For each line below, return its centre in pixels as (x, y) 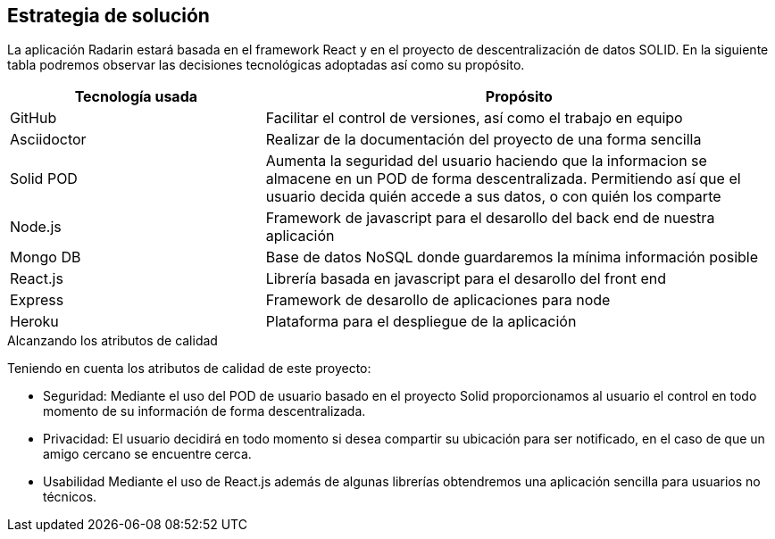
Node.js (36, 227)
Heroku (34, 322)
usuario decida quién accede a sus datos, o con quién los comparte (493, 197)
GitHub (33, 118)
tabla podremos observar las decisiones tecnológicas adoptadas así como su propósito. (266, 65)
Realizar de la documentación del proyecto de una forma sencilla (483, 140)
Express (37, 300)
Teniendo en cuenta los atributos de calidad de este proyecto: (189, 369)
